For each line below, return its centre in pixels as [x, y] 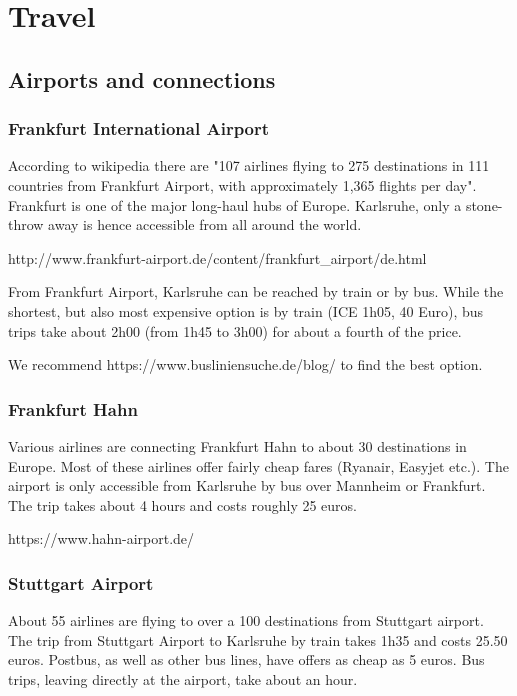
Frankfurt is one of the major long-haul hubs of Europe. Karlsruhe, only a [235, 204]
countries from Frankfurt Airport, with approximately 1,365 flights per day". [242, 184]
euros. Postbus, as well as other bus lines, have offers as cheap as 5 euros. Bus [246, 659]
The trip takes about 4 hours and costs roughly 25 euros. [182, 504]
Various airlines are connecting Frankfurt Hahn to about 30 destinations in [237, 445]
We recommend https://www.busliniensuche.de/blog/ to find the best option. [245, 364]
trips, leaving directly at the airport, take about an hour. [183, 678]
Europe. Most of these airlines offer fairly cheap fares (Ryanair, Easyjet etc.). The [258, 465]
